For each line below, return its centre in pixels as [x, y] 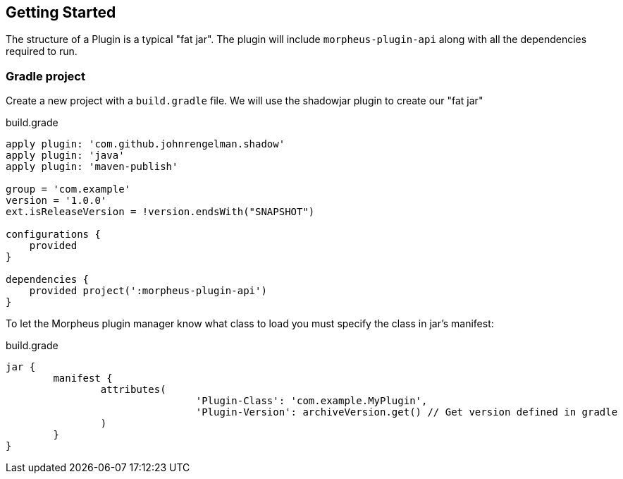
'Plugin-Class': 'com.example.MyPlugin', [311, 401]
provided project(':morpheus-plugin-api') [148, 291]
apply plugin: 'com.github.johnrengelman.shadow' [146, 144]
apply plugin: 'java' [65, 156]
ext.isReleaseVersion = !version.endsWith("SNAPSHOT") [160, 212]
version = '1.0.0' [56, 201]
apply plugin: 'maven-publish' [92, 167]
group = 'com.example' [68, 189]
